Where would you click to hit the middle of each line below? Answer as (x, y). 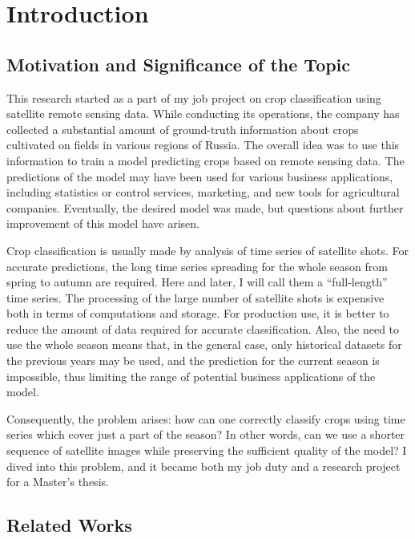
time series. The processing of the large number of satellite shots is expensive (195, 297)
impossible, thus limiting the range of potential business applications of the (191, 376)
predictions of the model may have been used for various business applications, (200, 176)
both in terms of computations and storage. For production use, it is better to (198, 313)
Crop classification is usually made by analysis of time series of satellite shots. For (208, 250)
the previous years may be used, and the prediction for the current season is (193, 361)
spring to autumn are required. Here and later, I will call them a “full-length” (197, 282)
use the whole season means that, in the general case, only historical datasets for (204, 344)
